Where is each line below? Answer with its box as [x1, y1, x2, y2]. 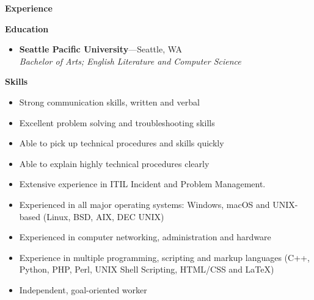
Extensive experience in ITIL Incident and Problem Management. [19, 177, 266, 190]
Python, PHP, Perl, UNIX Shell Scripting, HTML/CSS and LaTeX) [19, 263, 274, 276]
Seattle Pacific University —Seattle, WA [19, 43, 183, 55]
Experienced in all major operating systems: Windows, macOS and [19, 198, 270, 210]
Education [5, 22, 49, 35]
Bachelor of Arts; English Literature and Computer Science [19, 54, 241, 67]
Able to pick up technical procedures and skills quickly [19, 137, 224, 149]
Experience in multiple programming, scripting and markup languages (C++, [19, 251, 310, 263]
